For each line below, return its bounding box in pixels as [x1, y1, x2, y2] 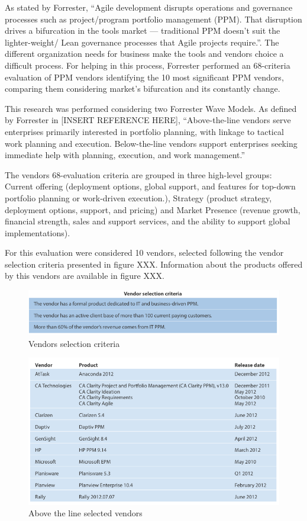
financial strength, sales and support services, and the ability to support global [5, 215, 290, 227]
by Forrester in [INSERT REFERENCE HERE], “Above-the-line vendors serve [5, 114, 291, 126]
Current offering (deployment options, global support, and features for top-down [5, 180, 296, 192]
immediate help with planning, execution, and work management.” [5, 149, 245, 161]
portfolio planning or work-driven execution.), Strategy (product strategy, [5, 191, 272, 204]
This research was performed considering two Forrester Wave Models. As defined [5, 102, 297, 114]
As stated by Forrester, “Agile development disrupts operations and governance [5, 1, 293, 13]
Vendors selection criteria [28, 337, 120, 349]
